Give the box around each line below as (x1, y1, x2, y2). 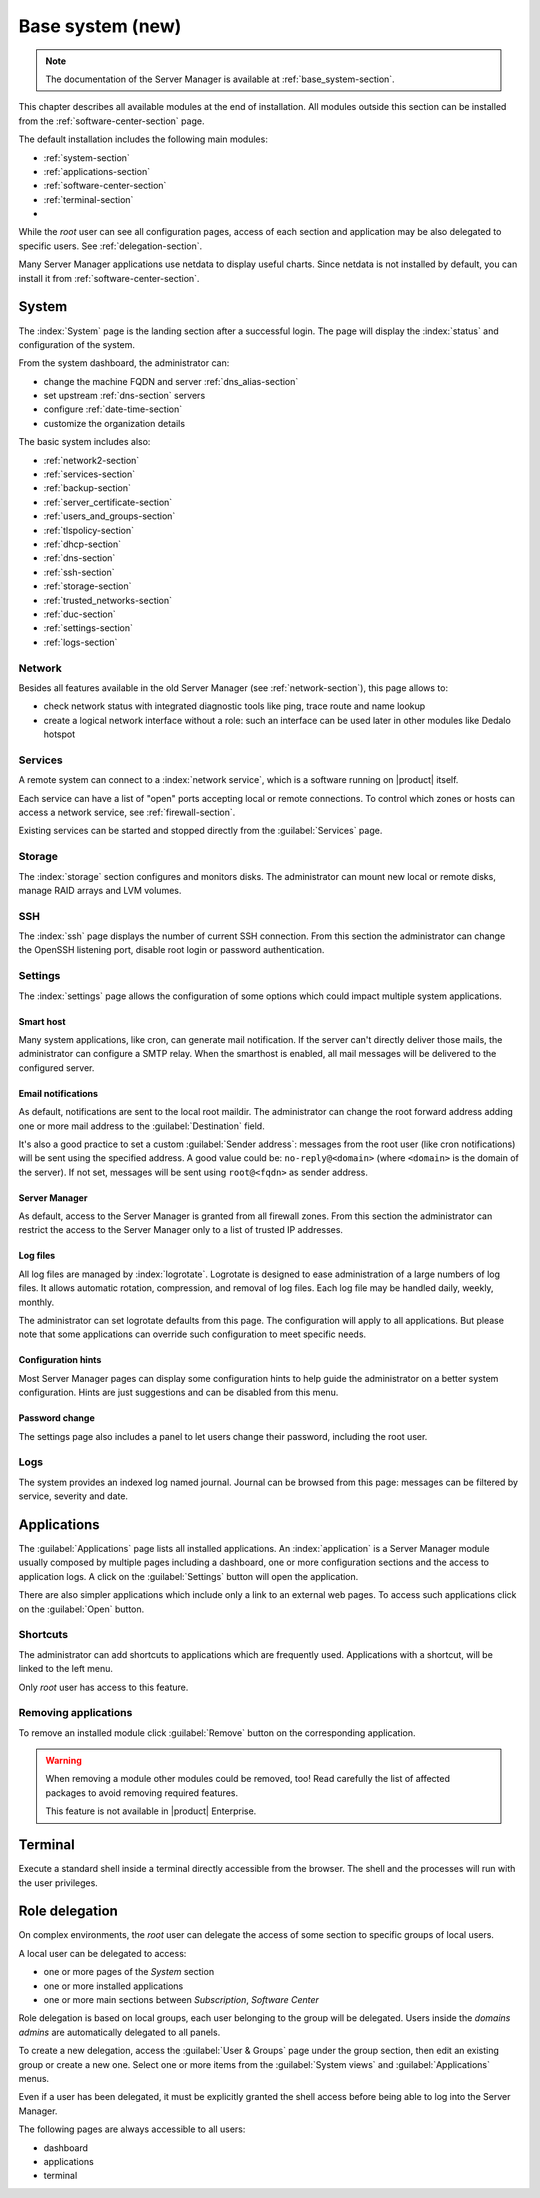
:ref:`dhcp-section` (43, 538, 122, 550)
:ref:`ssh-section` (43, 566, 115, 578)
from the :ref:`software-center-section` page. (18, 115, 205, 127)
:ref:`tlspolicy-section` (43, 524, 135, 536)
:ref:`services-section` (43, 468, 135, 480)
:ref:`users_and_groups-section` (43, 510, 176, 522)
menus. (18, 2072, 50, 2084)
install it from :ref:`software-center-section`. (18, 272, 200, 284)
